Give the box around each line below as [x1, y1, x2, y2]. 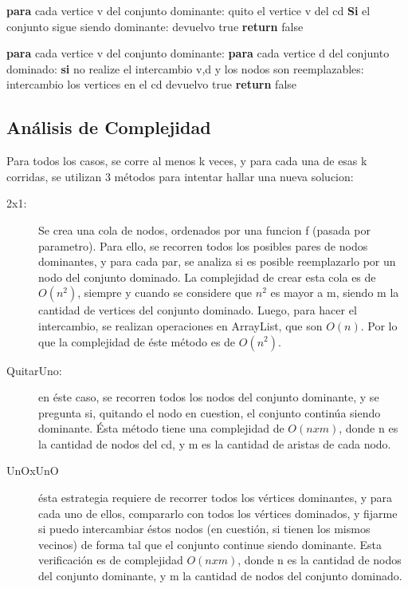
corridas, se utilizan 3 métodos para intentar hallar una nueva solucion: [6, 168, 354, 184]
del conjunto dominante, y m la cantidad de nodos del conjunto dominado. [38, 567, 402, 584]
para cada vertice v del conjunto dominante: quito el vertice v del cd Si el [6, 2, 371, 18]
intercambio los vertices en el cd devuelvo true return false [6, 76, 297, 93]
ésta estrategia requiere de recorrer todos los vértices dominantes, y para [38, 489, 393, 506]
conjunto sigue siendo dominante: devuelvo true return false [6, 18, 304, 34]
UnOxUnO [6, 462, 59, 479]
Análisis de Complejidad [6, 115, 211, 140]
